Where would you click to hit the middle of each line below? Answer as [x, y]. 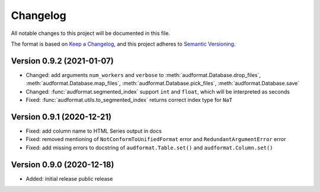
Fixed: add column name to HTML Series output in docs [94, 131]
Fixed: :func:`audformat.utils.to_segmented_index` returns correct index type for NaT [129, 100]
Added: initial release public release [69, 178]
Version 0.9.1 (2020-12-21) [61, 116]
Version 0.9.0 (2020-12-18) [63, 164]
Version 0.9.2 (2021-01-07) [62, 61]
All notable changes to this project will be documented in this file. [91, 33]
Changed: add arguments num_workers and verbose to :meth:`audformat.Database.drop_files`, [143, 75]
